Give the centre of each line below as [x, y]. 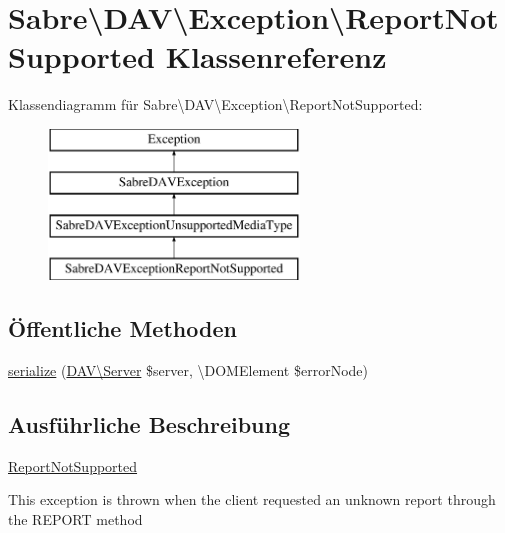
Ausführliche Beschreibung [149, 423]
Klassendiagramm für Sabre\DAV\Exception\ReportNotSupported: [215, 104]
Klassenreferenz [276, 56]
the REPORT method [75, 518]
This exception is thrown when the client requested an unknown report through [252, 499]
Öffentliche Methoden [122, 328]
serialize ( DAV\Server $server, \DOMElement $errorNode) [188, 369]
